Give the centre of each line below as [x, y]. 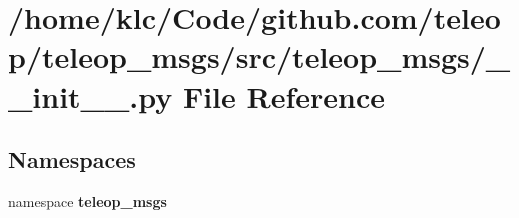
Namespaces [72, 159]
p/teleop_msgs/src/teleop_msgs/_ [259, 56]
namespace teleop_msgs [87, 200]
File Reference [284, 95]
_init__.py [90, 95]
